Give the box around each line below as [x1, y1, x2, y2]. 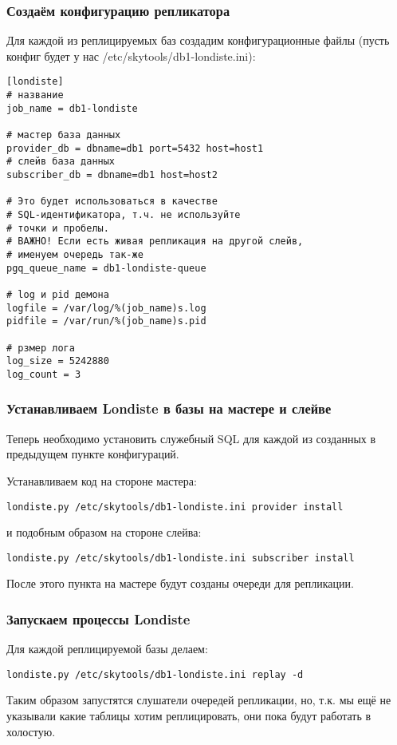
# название [6, 89, 64, 101]
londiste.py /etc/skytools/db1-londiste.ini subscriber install [6, 552, 355, 564]
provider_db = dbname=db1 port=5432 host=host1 [6, 142, 264, 154]
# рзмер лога [6, 342, 75, 354]
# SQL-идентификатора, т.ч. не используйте [6, 208, 241, 220]
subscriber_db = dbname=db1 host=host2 [6, 169, 218, 180]
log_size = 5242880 [6, 355, 109, 367]
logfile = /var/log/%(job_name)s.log [6, 302, 206, 314]
